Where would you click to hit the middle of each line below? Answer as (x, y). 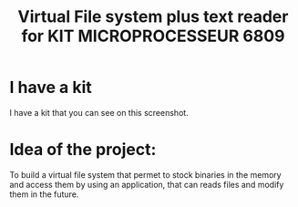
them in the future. (44, 194)
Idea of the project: (83, 150)
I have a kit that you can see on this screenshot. (99, 112)
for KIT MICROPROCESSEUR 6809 (153, 36)
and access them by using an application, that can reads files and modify (147, 184)
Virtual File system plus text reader (153, 17)
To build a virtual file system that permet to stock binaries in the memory (145, 174)
